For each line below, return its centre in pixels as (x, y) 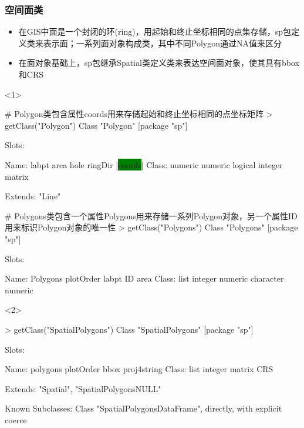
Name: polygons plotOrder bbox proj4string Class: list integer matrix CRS (139, 369)
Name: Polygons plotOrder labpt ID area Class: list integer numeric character (144, 278)
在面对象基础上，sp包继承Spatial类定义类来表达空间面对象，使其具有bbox (159, 63)
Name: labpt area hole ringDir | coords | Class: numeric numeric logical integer (144, 164)
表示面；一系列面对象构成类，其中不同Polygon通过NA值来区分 (163, 43)
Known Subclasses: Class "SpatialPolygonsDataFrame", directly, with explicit (143, 408)
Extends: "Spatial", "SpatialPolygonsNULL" (83, 388)
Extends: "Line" (33, 196)
